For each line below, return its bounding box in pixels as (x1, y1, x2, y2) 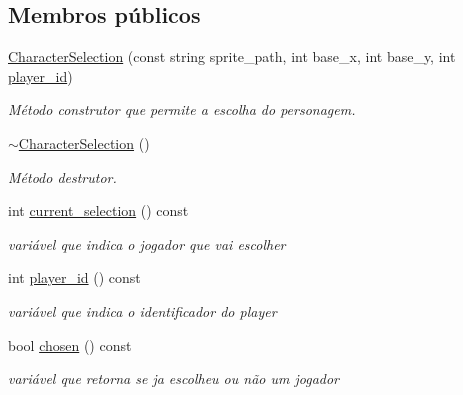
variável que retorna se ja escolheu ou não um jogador (8, 368, 340, 389)
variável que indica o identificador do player (8, 300, 277, 321)
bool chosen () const (8, 334, 132, 355)
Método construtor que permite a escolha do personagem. (8, 99, 356, 120)
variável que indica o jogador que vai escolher (8, 233, 286, 254)
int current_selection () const (8, 200, 189, 221)
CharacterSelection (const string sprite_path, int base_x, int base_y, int (8, 46, 456, 67)
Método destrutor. (8, 166, 117, 187)
